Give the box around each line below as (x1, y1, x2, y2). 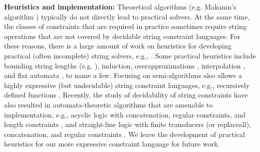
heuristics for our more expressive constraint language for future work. (4, 138, 220, 149)
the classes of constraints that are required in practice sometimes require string (4, 21, 246, 31)
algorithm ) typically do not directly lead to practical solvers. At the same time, (4, 11, 250, 21)
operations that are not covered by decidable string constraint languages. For (4, 30, 240, 41)
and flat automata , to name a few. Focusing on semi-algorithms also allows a (4, 70, 242, 80)
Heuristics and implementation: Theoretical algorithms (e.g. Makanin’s (4, 1, 236, 11)
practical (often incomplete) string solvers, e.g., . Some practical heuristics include (4, 50, 256, 60)
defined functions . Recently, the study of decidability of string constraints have (4, 89, 248, 100)
